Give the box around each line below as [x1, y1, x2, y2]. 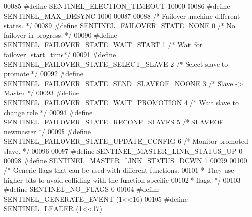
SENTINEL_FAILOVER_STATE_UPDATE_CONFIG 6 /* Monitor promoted [4, 136, 248, 146]
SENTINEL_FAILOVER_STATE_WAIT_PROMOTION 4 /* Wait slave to [4, 97, 239, 107]
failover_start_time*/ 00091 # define [4, 49, 116, 59]
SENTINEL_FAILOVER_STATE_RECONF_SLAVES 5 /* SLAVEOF [4, 117, 224, 127]
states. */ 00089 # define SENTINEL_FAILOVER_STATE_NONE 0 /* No [4, 20, 235, 31]
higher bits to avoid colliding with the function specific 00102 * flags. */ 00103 [4, 174, 241, 185]
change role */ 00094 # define [4, 107, 93, 117]
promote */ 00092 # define [4, 68, 84, 79]
